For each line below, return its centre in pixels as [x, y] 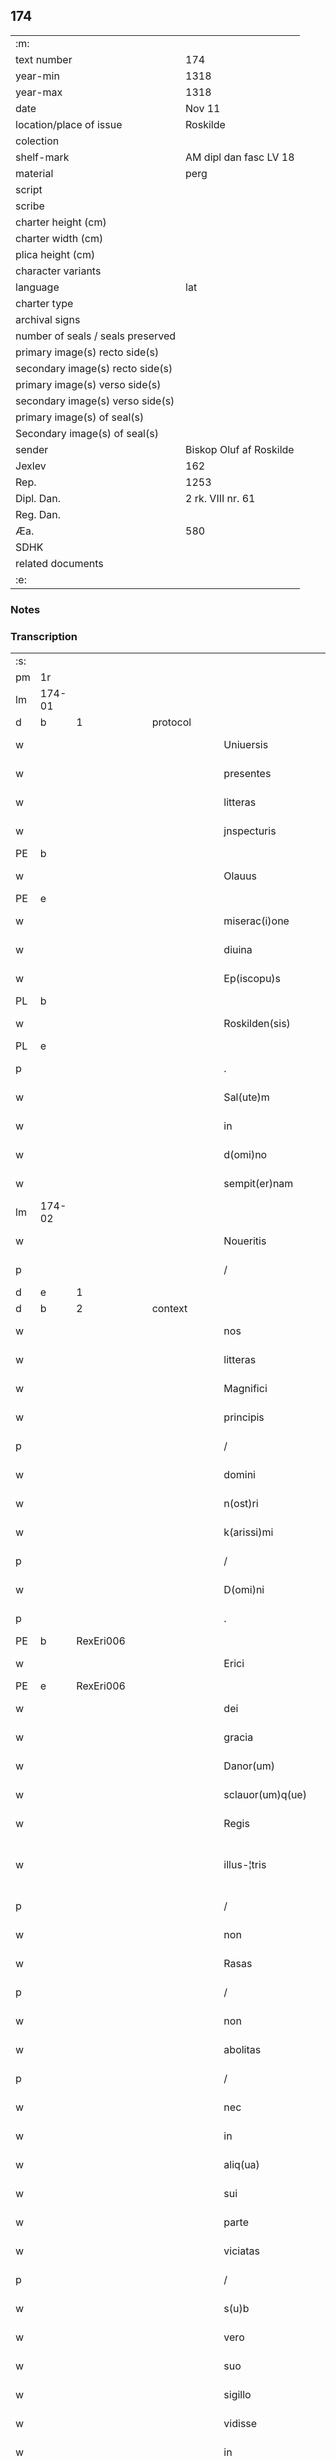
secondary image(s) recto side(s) [94, 368]
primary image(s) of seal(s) [80, 417]
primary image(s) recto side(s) [87, 352]
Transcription [44, 636]
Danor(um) [249, 1766]
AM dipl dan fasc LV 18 [240, 157]
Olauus [240, 876]
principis [244, 1417]
